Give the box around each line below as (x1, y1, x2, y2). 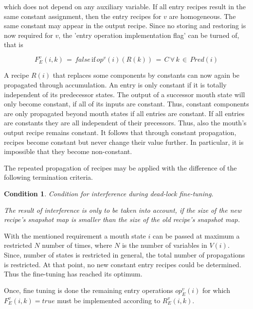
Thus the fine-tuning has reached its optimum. (4, 269, 143, 279)
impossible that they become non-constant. (4, 146, 132, 156)
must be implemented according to (57, 295, 161, 305)
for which (202, 285, 230, 295)
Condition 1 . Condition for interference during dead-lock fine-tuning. (4, 189, 214, 198)
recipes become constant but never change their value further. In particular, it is (4, 137, 244, 147)
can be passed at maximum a (152, 230, 240, 240)
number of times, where (42, 240, 112, 250)
